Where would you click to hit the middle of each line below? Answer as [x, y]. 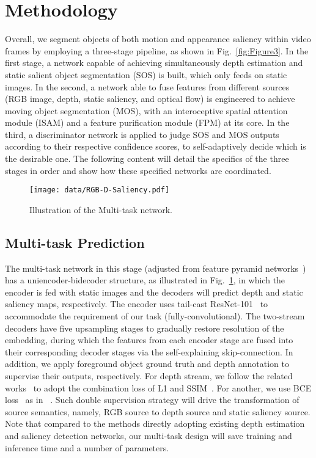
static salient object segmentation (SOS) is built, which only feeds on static [146, 74]
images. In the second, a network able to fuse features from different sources [147, 86]
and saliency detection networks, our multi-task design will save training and [149, 436]
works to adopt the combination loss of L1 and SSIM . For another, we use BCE [158, 387]
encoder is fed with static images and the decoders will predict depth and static [154, 292]
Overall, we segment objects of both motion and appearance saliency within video [158, 39]
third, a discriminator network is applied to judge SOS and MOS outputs [142, 134]
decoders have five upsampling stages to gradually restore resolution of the [145, 328]
